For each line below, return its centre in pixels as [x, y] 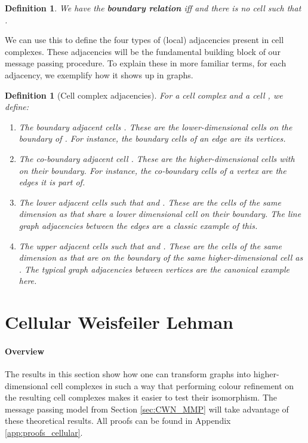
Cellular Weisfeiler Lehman [119, 322]
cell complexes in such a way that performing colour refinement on [173, 385]
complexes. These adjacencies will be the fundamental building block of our [143, 51]
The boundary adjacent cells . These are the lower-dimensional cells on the [155, 126]
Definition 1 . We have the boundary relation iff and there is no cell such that [153, 8]
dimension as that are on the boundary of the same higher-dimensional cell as [161, 257]
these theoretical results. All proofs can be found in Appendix [118, 421]
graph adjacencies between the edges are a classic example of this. [138, 225]
